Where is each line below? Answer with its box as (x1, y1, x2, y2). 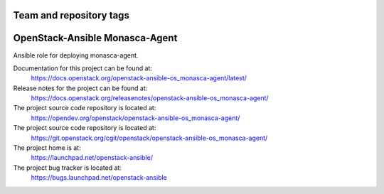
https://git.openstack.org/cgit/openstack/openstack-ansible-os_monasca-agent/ (31, 134, 268, 142)
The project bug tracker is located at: (13, 163, 122, 172)
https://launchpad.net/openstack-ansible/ (31, 153, 153, 162)
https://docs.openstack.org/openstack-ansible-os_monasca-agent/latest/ (31, 74, 247, 82)
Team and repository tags (13, 9, 129, 21)
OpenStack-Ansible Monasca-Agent (13, 32, 178, 44)
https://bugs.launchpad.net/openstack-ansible (31, 173, 167, 182)
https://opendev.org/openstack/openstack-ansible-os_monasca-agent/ (31, 114, 240, 122)
